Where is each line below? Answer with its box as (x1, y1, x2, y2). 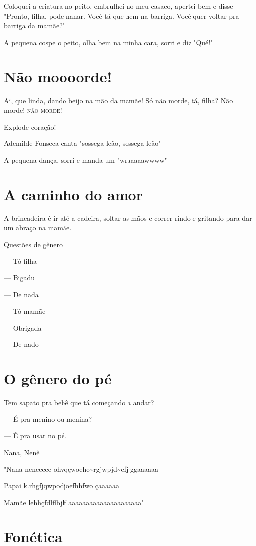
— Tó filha (4, 256, 37, 266)
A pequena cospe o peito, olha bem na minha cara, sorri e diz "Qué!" (4, 37, 213, 47)
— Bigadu (4, 272, 35, 282)
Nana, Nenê (4, 447, 40, 457)
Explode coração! (4, 121, 56, 132)
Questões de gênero (4, 239, 63, 249)
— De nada (4, 289, 39, 299)
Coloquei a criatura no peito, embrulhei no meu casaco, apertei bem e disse (4, 1, 233, 11)
